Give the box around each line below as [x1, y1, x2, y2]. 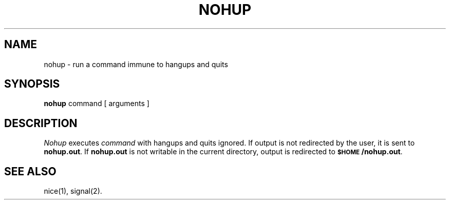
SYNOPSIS [4, 77, 60, 91]
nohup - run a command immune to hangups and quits [44, 59, 228, 69]
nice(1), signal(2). [44, 187, 102, 196]
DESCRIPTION [4, 116, 78, 130]
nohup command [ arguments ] [44, 99, 149, 108]
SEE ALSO [4, 165, 57, 178]
